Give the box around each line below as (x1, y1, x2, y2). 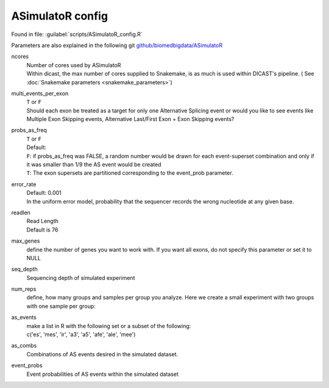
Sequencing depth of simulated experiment (26, 274, 135, 281)
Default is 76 (26, 226, 58, 233)
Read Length (26, 218, 59, 225)
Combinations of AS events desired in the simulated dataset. (26, 350, 179, 357)
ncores (11, 53, 29, 60)
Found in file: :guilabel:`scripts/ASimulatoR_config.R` (11, 31, 143, 38)
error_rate (11, 180, 37, 188)
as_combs (11, 342, 37, 350)
